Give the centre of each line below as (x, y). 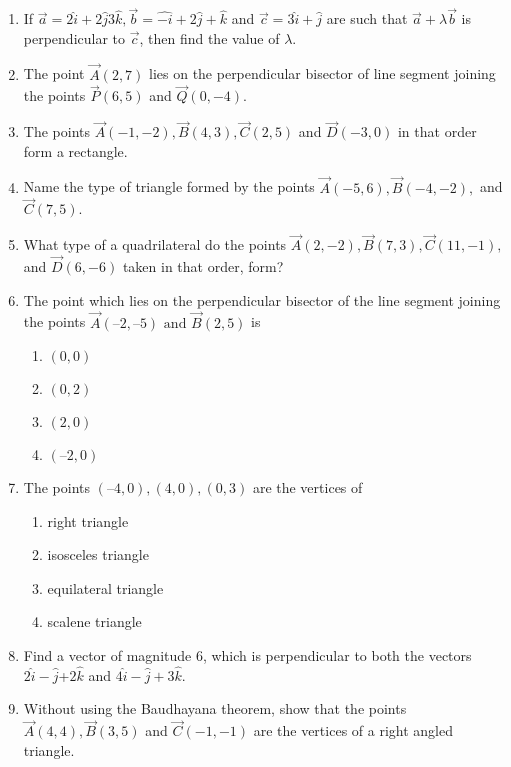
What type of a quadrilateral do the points (155, 244)
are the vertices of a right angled (353, 730)
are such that (367, 18)
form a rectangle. (75, 150)
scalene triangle (94, 621)
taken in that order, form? (203, 266)
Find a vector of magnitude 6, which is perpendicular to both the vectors (247, 655)
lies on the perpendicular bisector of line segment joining (322, 73)
